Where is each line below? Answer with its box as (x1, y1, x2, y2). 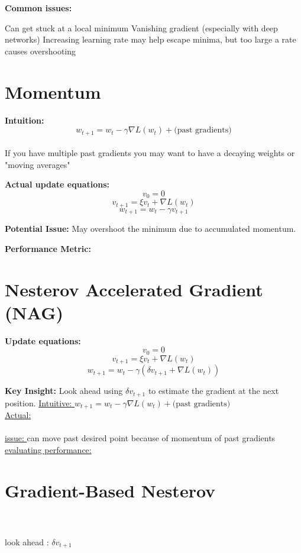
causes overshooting (5, 44, 76, 57)
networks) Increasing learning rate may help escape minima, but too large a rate (5, 33, 296, 46)
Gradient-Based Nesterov (5, 478, 216, 502)
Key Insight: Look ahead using (5, 384, 123, 397)
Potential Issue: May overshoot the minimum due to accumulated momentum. (5, 222, 296, 235)
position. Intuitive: (5, 396, 72, 409)
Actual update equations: (5, 178, 110, 190)
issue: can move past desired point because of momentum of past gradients (5, 432, 276, 444)
